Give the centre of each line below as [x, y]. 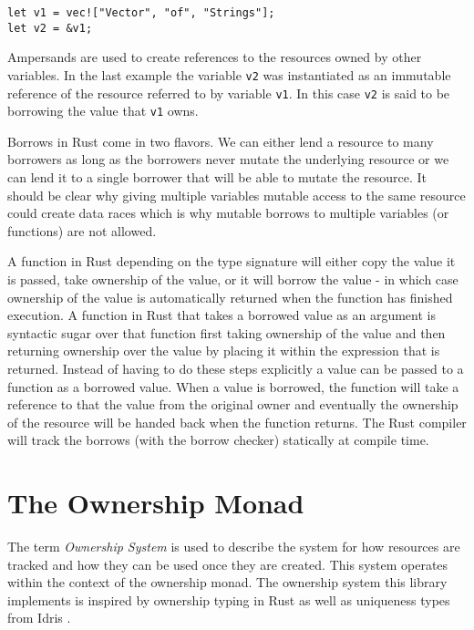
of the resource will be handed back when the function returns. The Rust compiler [237, 422]
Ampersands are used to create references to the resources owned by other [215, 57]
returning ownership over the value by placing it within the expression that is [224, 351]
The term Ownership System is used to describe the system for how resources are [234, 547]
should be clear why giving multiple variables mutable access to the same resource [237, 195]
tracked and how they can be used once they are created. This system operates [228, 564]
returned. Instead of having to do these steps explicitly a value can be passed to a [236, 368]
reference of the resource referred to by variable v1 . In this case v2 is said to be [229, 93]
